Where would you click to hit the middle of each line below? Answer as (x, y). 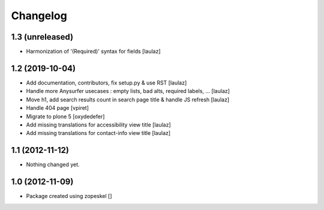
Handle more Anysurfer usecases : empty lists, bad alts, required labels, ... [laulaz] (128, 91)
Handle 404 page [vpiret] (58, 108)
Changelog (39, 16)
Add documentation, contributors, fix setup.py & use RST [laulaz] (106, 82)
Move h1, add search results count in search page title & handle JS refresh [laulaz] (128, 100)
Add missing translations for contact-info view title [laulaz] (98, 133)
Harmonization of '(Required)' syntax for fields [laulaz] (94, 52)
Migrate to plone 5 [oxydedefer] (65, 116)
